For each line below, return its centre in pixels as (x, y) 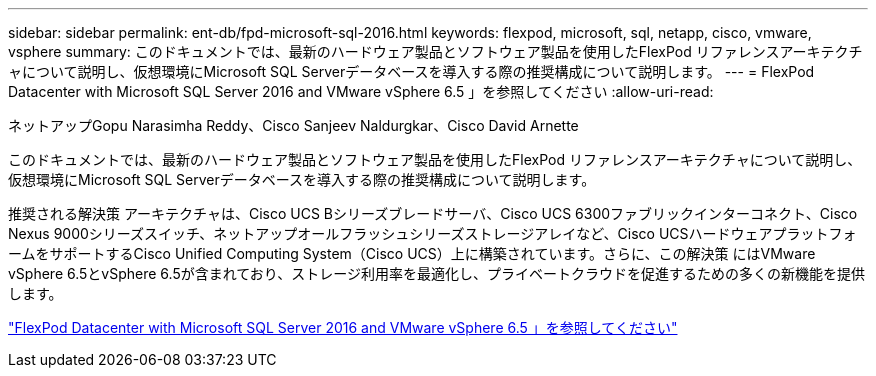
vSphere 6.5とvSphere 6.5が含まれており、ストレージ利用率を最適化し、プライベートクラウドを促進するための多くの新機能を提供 (437, 273)
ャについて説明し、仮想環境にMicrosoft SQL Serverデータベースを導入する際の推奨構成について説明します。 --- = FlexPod (411, 71)
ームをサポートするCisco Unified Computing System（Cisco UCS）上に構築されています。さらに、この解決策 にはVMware (412, 253)
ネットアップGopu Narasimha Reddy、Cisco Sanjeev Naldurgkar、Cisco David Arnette (293, 125)
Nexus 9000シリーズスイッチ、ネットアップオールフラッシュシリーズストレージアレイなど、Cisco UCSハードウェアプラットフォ (432, 233)
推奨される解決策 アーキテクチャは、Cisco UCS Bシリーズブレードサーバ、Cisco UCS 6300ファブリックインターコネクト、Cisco (433, 213)
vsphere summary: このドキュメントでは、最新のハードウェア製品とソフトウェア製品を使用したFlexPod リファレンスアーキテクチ (435, 51)
